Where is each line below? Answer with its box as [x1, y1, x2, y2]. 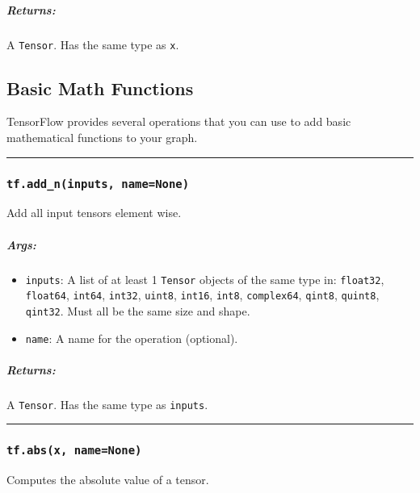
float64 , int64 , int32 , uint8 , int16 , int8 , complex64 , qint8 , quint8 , [25, 286, 380, 303]
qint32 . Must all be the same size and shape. [25, 302, 250, 319]
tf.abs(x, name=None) [6, 444, 142, 457]
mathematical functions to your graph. [6, 129, 198, 146]
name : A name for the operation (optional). [25, 329, 238, 346]
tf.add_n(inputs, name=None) [6, 177, 190, 190]
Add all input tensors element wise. [6, 204, 182, 221]
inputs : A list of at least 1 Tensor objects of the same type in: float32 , [25, 270, 384, 287]
